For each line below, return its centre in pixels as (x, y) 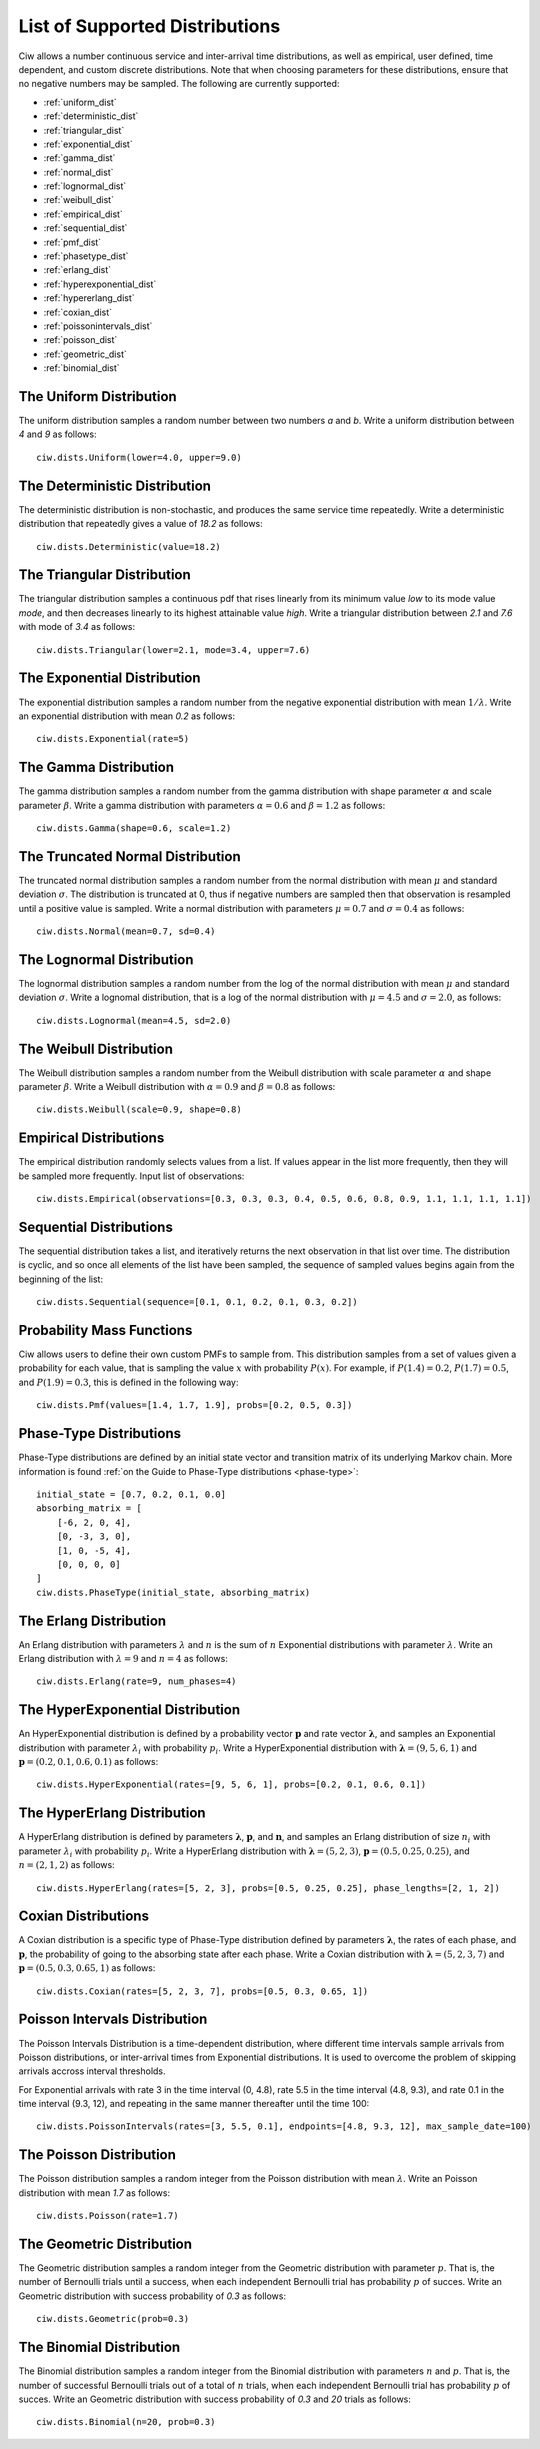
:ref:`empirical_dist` (83, 214)
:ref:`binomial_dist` (81, 368)
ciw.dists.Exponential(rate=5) (113, 739)
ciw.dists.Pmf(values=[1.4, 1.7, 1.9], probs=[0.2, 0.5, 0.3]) (194, 1405)
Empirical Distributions (91, 1138)
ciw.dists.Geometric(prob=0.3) (113, 2319)
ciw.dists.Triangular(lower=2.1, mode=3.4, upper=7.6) (173, 649)
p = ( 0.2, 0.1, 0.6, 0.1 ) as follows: (88, 1762)
